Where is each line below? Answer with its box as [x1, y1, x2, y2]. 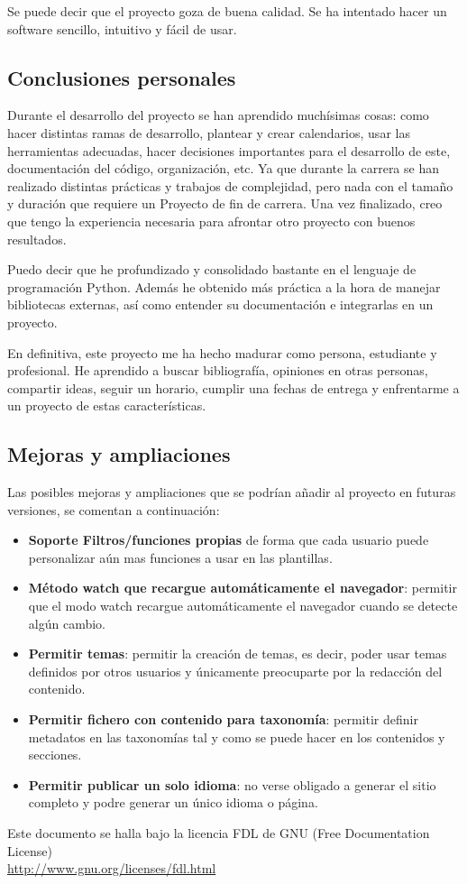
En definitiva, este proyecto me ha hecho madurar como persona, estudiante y [7, 343, 437, 362]
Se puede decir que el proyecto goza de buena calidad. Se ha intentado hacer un [7, 2, 447, 20]
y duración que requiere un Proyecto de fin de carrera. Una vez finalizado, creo [7, 194, 443, 213]
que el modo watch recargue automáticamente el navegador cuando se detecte [28, 596, 458, 615]
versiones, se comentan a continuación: [7, 500, 220, 519]
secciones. [28, 745, 82, 764]
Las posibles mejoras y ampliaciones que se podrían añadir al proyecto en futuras [7, 483, 456, 502]
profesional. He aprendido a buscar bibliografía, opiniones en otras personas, [7, 361, 428, 380]
